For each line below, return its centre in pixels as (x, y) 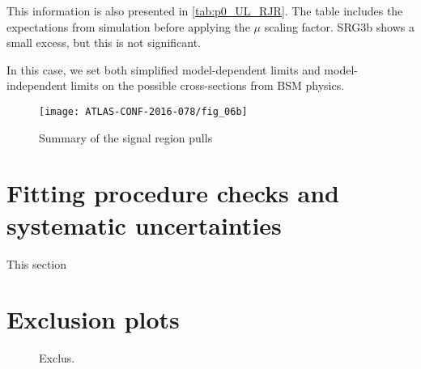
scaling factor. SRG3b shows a (339, 26)
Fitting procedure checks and (173, 193)
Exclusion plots (93, 319)
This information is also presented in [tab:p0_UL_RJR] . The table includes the (205, 11)
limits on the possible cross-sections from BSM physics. (208, 85)
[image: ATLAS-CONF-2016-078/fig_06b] (143, 111)
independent (37, 85)
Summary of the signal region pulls (126, 137)
